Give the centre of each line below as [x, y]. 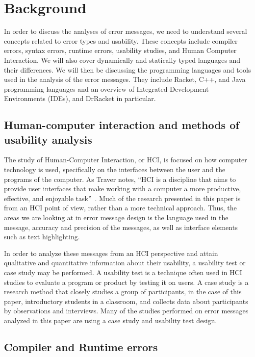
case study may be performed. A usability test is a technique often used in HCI [123, 272]
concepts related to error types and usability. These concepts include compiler [121, 40]
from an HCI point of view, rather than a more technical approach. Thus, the [120, 208]
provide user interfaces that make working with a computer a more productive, [123, 189]
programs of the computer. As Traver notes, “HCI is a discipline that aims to [120, 179]
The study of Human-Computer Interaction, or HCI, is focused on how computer [126, 160]
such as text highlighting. [42, 237]
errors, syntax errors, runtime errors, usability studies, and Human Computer [120, 50]
